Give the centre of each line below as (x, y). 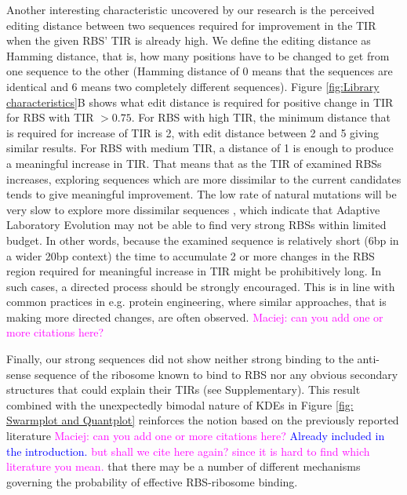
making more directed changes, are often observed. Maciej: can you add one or (195, 317)
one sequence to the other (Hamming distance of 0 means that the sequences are (200, 71)
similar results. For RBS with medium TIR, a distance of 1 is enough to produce (200, 148)
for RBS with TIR (50, 117)
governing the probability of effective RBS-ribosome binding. (152, 481)
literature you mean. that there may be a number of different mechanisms (184, 466)
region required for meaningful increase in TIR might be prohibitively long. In (194, 271)
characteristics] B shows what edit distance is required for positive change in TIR (200, 102)
